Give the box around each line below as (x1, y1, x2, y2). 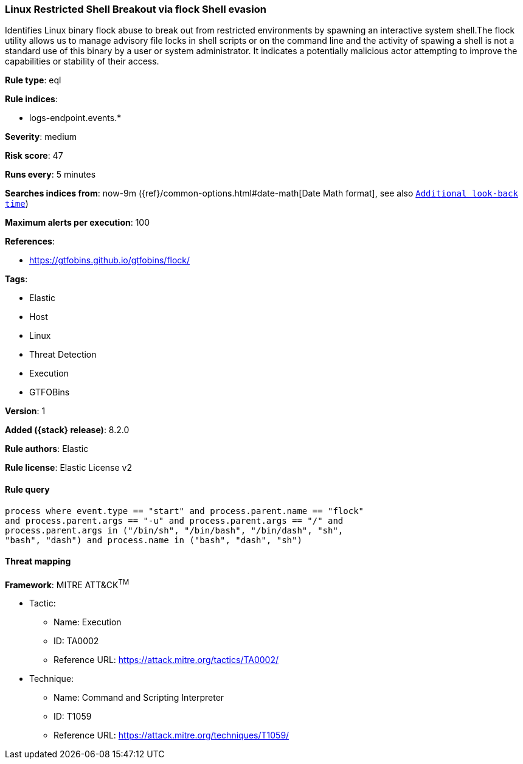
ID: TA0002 (54, 636, 99, 647)
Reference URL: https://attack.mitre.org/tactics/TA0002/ (54, 655, 279, 665)
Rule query (5, 484, 50, 495)
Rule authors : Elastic (5, 443, 89, 454)
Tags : (5, 274, 28, 285)
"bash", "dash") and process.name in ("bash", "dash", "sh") (5, 535, 302, 545)
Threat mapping (5, 556, 71, 567)
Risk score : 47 (5, 150, 63, 161)
